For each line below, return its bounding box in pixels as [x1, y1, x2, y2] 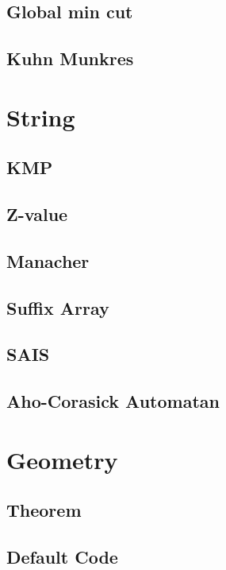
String [6, 100, 75, 133]
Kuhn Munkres [6, 46, 134, 71]
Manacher [6, 248, 90, 273]
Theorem [6, 498, 82, 522]
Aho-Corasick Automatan [6, 389, 220, 413]
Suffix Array [6, 295, 109, 320]
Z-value [6, 202, 68, 227]
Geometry [6, 443, 118, 475]
